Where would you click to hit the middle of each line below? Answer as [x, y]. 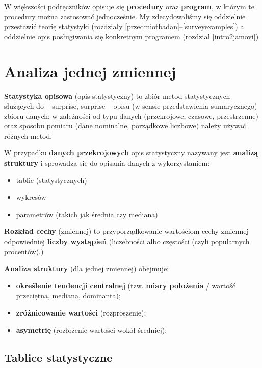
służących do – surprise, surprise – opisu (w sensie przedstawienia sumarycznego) [131, 106]
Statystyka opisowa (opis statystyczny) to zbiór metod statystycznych [117, 96]
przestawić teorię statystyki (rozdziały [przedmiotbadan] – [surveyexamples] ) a [124, 26]
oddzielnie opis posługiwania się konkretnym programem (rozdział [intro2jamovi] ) [132, 36]
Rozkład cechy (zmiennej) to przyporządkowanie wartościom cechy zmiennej [126, 231]
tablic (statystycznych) [51, 180]
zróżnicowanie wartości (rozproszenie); [81, 312]
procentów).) [24, 251]
